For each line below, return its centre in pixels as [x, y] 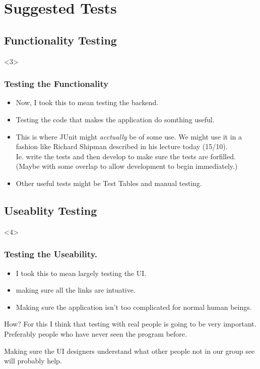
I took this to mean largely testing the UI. [81, 273]
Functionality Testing [60, 40]
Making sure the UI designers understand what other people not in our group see [129, 351]
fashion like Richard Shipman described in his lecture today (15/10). [122, 146]
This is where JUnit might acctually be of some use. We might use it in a [129, 136]
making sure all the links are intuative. [76, 290]
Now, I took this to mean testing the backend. [87, 102]
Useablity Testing [51, 210]
